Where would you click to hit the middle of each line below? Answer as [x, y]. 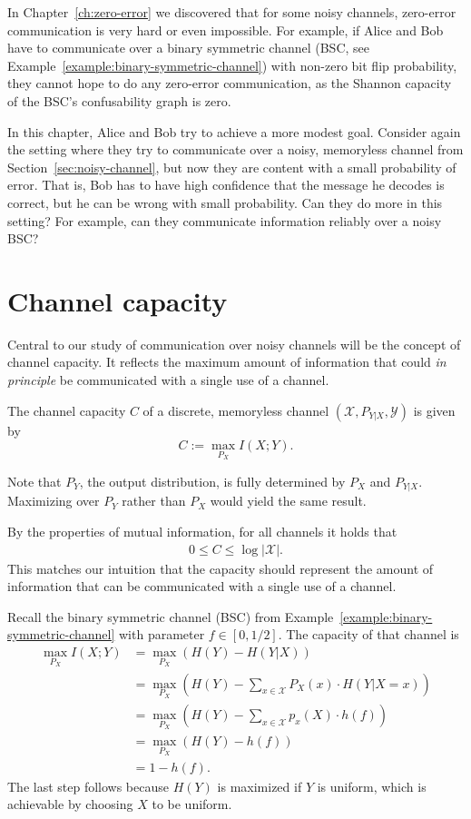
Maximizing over [54, 501]
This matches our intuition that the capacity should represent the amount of [221, 568]
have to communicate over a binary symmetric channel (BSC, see [189, 48]
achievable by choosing [70, 804]
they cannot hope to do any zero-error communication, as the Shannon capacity [230, 83]
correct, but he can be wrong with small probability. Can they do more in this [225, 202]
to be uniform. [192, 804]
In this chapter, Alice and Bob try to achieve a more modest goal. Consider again [234, 131]
